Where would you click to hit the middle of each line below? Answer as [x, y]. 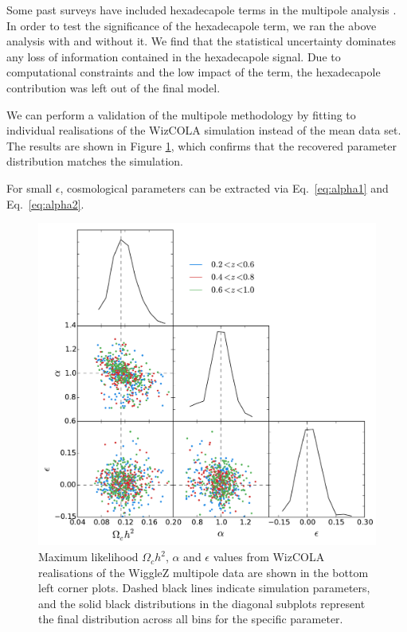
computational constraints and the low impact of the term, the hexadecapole [194, 72]
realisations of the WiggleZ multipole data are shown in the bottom [203, 572]
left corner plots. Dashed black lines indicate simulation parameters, [204, 588]
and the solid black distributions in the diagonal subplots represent [202, 603]
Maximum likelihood [88, 557]
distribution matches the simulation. [95, 161]
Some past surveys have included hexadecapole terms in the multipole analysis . [202, 10]
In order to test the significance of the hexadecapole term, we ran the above [192, 25]
